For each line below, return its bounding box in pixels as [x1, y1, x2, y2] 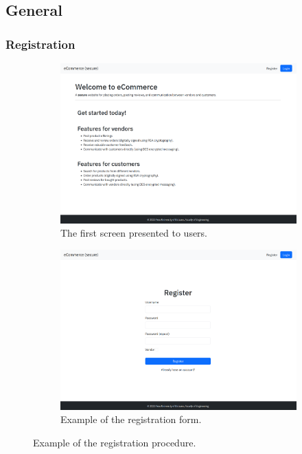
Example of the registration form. [60, 412, 202, 426]
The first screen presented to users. [60, 226, 208, 240]
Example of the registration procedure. [33, 435, 196, 449]
